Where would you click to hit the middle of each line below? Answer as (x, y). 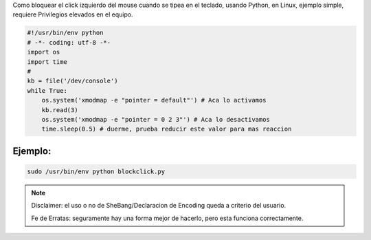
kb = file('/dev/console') (72, 81)
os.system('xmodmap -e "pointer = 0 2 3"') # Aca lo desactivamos (156, 119)
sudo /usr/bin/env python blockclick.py (96, 171)
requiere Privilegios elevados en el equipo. (73, 14)
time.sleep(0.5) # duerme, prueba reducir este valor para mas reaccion (167, 129)
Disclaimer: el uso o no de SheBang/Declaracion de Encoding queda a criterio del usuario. (159, 206)
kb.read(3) (60, 110)
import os (44, 52)
